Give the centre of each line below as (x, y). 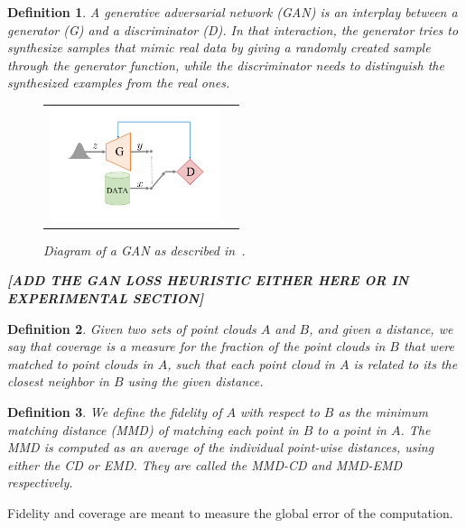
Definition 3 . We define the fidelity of (115, 411)
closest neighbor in (58, 381)
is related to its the (405, 363)
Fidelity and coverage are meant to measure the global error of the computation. (230, 512)
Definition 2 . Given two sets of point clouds (132, 328)
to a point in (352, 429)
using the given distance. (196, 381)
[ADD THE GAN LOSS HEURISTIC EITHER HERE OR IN (208, 280)
